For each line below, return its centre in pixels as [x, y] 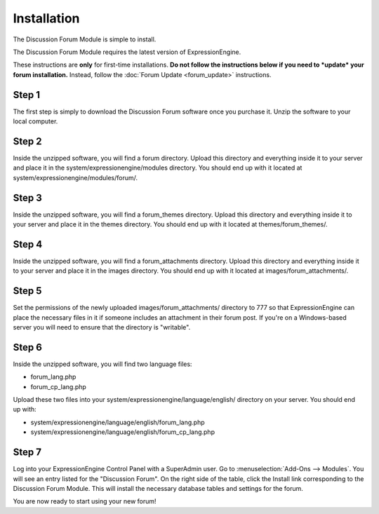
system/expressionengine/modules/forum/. [75, 177]
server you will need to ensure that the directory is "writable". [102, 327]
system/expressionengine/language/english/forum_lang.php [118, 422]
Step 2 [27, 141]
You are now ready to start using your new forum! [85, 501]
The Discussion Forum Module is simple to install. [85, 39]
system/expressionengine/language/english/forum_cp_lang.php [123, 432]
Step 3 [27, 197]
